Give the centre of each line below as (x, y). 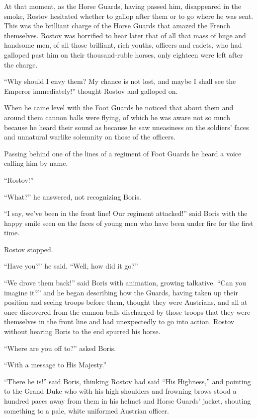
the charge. (21, 64)
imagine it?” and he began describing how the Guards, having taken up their (121, 292)
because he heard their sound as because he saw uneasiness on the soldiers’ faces (127, 127)
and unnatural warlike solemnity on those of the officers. (90, 137)
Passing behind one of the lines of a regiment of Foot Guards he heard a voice (123, 153)
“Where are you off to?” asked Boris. (60, 348)
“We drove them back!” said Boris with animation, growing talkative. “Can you (125, 283)
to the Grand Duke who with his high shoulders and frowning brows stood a (120, 391)
